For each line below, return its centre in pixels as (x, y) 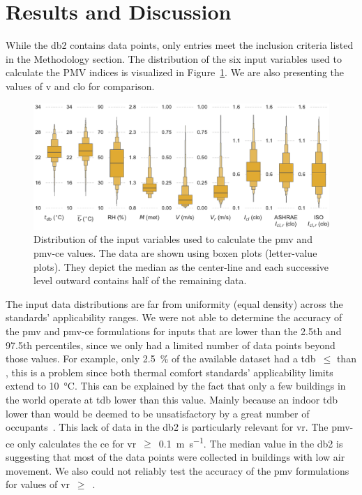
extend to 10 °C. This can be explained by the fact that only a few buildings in (176, 386)
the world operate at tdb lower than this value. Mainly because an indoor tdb (172, 399)
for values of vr (38, 484)
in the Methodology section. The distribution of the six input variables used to (174, 58)
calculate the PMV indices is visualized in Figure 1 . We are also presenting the (175, 72)
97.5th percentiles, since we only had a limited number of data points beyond (171, 345)
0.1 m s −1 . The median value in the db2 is (251, 442)
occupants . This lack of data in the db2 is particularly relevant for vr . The (167, 427)
